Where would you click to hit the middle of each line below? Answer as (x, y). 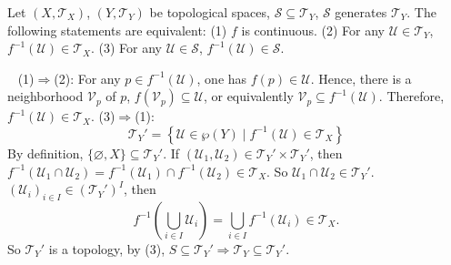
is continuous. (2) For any (313, 30)
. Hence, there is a (361, 78)
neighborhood (45, 96)
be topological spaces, (210, 12)
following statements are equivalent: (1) (117, 30)
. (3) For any (126, 48)
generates (361, 12)
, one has (222, 78)
